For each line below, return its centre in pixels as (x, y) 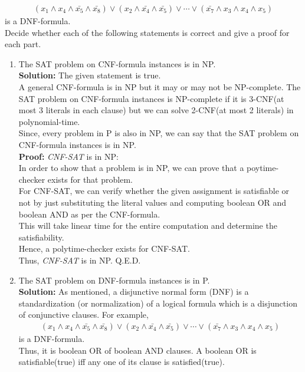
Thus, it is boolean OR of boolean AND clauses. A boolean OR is (137, 350)
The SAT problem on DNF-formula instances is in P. (114, 280)
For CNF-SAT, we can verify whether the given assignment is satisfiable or (154, 191)
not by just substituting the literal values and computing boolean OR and (152, 202)
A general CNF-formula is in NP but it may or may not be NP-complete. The (160, 87)
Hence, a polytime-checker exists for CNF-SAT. (104, 248)
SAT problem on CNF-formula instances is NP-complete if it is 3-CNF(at (151, 98)
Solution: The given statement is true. (90, 75)
